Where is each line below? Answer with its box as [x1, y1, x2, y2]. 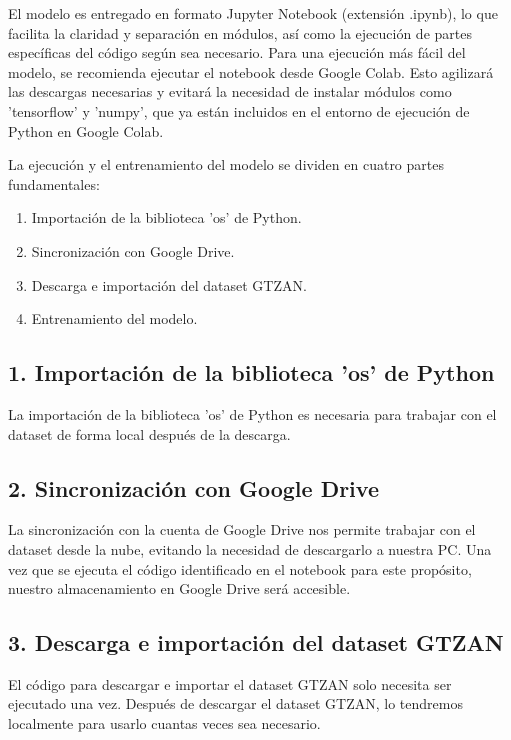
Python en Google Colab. [8, 120, 164, 141]
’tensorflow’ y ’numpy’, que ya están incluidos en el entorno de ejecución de [8, 100, 470, 121]
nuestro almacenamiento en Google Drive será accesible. [8, 578, 351, 599]
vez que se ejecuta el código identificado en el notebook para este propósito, [8, 558, 472, 579]
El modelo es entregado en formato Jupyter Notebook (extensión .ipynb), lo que [8, 3, 498, 23]
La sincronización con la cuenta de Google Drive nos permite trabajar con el [8, 519, 476, 540]
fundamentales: [8, 173, 100, 194]
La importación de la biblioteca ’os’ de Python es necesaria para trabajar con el [8, 403, 497, 424]
